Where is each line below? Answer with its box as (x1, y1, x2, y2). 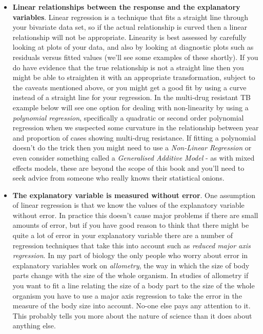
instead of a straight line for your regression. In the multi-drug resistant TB (12, 92, 251, 103)
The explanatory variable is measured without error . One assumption (12, 189, 256, 200)
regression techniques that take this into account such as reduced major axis (12, 240, 251, 250)
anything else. (12, 320, 56, 331)
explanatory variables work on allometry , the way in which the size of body (12, 260, 250, 270)
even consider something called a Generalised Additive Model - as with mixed (12, 152, 255, 163)
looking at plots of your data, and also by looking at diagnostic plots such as (12, 42, 254, 52)
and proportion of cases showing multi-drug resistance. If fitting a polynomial (12, 132, 256, 143)
